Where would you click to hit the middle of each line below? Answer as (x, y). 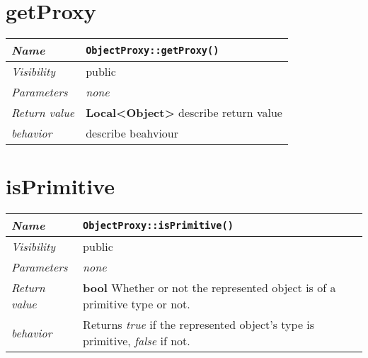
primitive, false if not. (137, 341)
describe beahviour (132, 133)
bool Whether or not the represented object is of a (209, 288)
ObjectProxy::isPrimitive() (158, 225)
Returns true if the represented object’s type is (199, 325)
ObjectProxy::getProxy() (153, 50)
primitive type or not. (137, 304)
